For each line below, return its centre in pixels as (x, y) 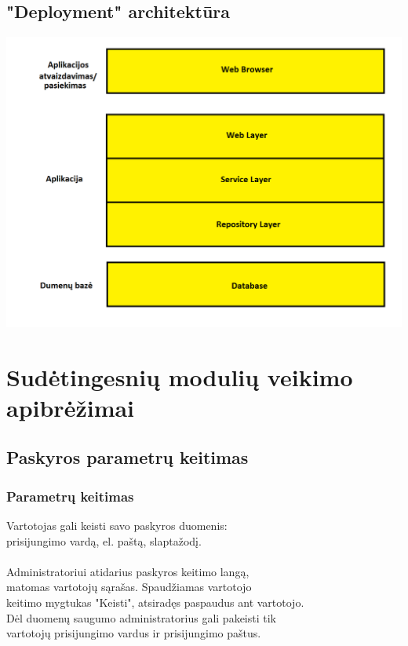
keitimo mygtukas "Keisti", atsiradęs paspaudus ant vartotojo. (155, 602)
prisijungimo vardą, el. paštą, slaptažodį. (104, 540)
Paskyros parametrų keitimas (127, 457)
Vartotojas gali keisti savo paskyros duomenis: (117, 525)
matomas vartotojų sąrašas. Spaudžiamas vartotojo (129, 587)
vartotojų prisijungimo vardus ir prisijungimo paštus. (134, 633)
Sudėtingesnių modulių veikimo (180, 376)
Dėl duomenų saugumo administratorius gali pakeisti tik (141, 617)
